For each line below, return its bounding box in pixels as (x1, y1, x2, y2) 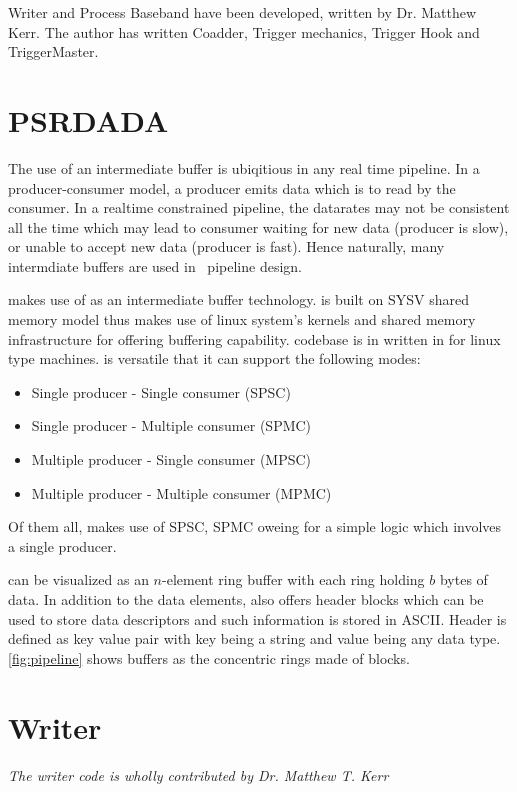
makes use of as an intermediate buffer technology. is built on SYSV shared (8, 289, 469, 310)
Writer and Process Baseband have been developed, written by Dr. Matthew (8, 2, 477, 22)
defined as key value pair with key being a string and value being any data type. (8, 628, 501, 649)
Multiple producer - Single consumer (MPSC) (31, 449, 312, 470)
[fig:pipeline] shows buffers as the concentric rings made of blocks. (8, 647, 410, 668)
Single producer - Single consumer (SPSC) (31, 381, 291, 402)
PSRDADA (8, 99, 169, 140)
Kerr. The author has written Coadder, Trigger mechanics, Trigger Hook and (8, 21, 480, 42)
